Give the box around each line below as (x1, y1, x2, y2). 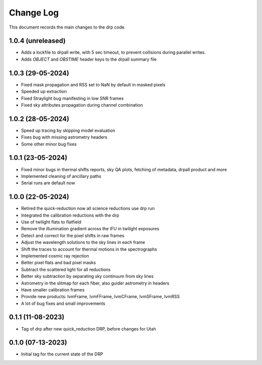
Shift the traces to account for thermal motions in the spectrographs (21, 246, 157, 252)
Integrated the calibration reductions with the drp (21, 212, 119, 218)
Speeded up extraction (21, 89, 67, 95)
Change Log (9, 7, 59, 18)
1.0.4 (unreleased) (9, 37, 66, 45)
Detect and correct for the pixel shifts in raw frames (21, 233, 125, 238)
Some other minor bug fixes (21, 141, 77, 147)
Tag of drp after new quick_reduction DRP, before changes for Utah (21, 326, 156, 332)
